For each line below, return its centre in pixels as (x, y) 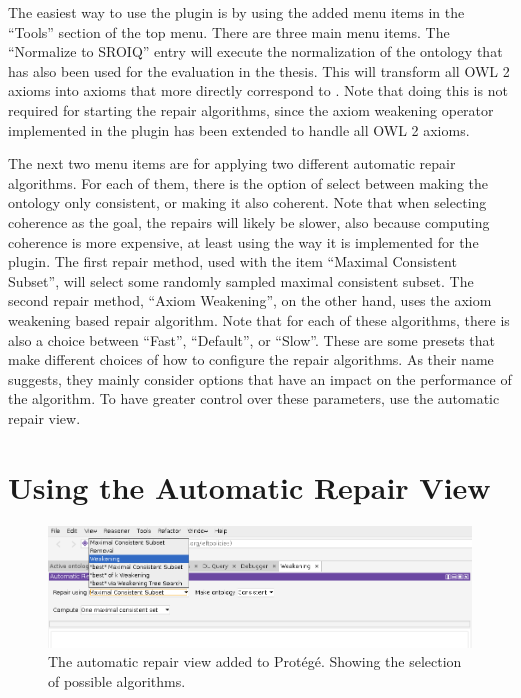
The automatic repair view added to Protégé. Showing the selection (255, 661)
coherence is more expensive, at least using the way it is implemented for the (243, 241)
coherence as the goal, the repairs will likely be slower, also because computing (249, 221)
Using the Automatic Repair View (249, 486)
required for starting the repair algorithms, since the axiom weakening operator (251, 109)
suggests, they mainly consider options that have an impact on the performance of (260, 378)
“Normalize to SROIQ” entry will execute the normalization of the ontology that (255, 51)
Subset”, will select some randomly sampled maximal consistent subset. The (241, 280)
